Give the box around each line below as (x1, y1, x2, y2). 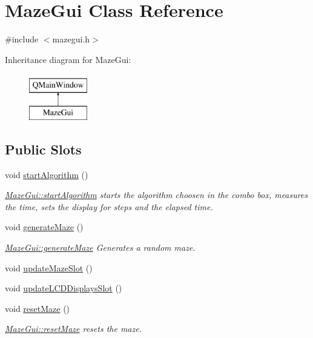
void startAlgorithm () (5, 168, 88, 181)
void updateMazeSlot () (5, 261, 93, 274)
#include (5, 33, 39, 45)
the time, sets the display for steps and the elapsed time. (5, 200, 213, 213)
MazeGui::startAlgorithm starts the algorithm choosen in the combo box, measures (5, 188, 308, 201)
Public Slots (5, 139, 82, 158)
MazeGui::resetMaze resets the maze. (5, 322, 142, 335)
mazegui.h (52, 33, 90, 45)
